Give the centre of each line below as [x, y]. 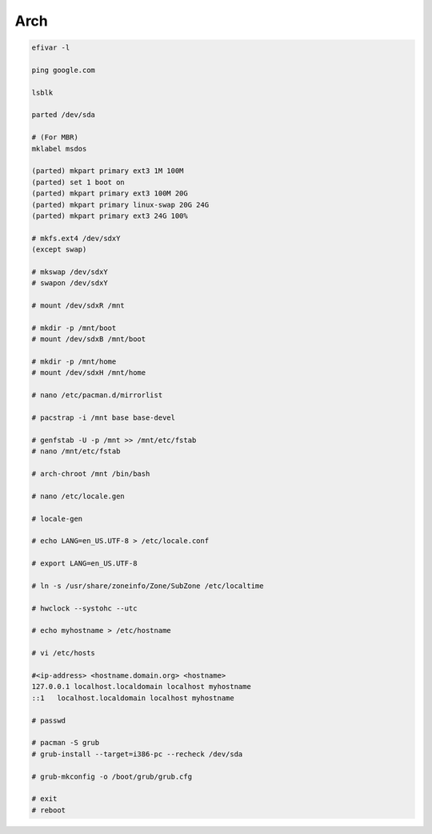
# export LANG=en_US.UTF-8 [84, 564]
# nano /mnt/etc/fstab [76, 451]
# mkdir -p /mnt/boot [74, 328]
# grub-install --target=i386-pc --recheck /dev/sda [137, 754]
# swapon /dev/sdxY [70, 283]
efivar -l [51, 48]
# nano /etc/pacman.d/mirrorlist [97, 395]
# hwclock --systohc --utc [84, 608]
